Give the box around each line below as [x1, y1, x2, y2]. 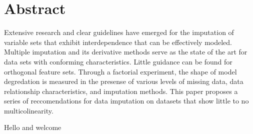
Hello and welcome [4, 122, 61, 132]
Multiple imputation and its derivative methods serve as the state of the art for [4, 46, 247, 57]
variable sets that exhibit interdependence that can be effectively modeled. [4, 36, 232, 47]
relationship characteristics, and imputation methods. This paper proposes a [4, 85, 238, 96]
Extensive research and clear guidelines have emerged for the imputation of [4, 27, 234, 37]
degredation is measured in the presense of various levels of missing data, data [4, 76, 243, 86]
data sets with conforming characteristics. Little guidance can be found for [4, 56, 232, 66]
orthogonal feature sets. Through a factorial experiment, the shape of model [4, 66, 237, 76]
